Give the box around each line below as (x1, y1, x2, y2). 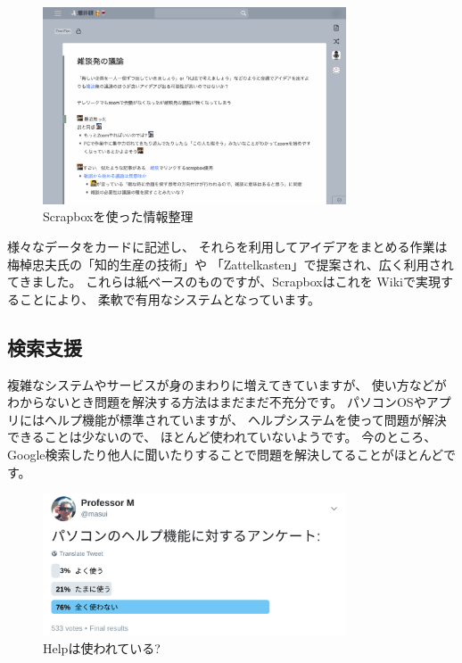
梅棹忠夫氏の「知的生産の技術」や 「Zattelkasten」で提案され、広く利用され (7, 254, 454, 273)
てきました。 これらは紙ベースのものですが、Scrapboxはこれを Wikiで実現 (7, 272, 441, 291)
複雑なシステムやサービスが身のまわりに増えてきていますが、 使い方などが (7, 375, 447, 394)
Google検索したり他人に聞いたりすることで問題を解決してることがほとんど (7, 445, 443, 464)
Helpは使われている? (43, 638, 161, 657)
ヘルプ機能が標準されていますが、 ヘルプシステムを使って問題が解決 (44, 410, 447, 428)
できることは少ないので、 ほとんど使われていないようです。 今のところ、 (7, 427, 437, 446)
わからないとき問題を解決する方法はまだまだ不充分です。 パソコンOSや (7, 393, 426, 411)
